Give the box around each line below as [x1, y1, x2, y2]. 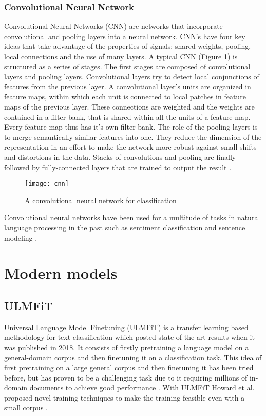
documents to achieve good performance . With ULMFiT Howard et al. [29, 382, 255, 393]
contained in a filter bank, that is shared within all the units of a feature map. [4, 111, 251, 122]
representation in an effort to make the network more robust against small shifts [4, 141, 257, 152]
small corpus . [4, 402, 48, 413]
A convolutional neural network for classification [25, 194, 177, 205]
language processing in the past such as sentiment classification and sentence [4, 222, 245, 232]
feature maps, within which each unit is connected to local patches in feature [4, 91, 246, 102]
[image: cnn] [25, 180, 69, 188]
